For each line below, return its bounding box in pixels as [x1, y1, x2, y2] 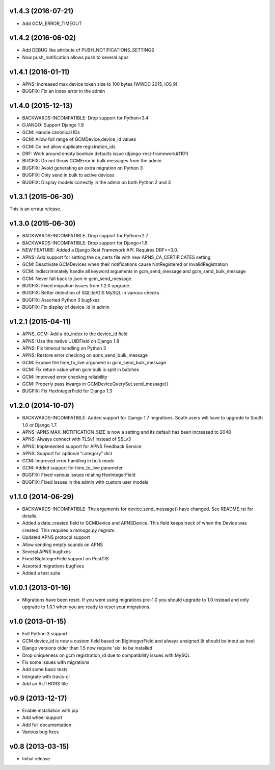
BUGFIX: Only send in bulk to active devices [22, 172, 115, 178]
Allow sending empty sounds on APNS [22, 541, 103, 548]
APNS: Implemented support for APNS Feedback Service [22, 443, 142, 449]
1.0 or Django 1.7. [22, 421, 58, 428]
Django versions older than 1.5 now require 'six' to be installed [22, 645, 153, 651]
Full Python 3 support [22, 631, 68, 637]
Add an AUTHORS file [22, 681, 68, 687]
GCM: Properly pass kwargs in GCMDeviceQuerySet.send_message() [22, 381, 169, 387]
